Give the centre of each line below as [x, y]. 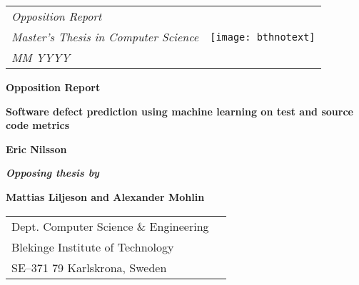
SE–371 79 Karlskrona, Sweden [89, 267]
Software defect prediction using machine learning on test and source [179, 111]
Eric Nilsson [36, 149]
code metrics [37, 125]
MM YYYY [41, 57]
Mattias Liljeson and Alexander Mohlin [105, 196]
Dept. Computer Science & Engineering [110, 226]
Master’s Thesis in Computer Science [105, 37]
